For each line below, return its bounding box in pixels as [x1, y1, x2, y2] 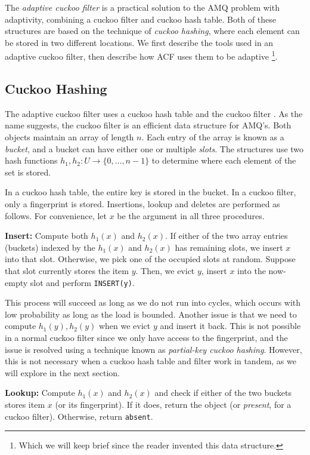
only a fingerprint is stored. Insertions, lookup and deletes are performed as [5, 197, 280, 210]
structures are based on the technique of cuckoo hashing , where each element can [5, 24, 300, 37]
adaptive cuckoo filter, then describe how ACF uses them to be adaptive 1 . [5, 48, 278, 63]
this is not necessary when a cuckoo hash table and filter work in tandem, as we [5, 355, 296, 367]
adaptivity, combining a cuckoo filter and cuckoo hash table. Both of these [5, 13, 277, 25]
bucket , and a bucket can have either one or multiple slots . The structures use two [5, 142, 304, 155]
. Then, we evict [135, 264, 195, 276]
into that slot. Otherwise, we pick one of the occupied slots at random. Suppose [5, 253, 296, 265]
